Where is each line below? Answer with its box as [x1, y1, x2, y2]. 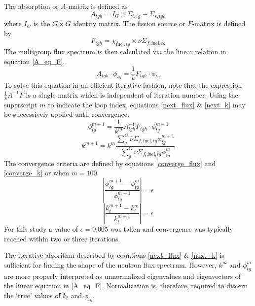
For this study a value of [4, 223, 78, 234]
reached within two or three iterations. [4, 233, 120, 243]
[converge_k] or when [4, 168, 69, 178]
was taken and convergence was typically [110, 223, 233, 234]
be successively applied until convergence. [4, 109, 129, 119]
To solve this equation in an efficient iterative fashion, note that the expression [4, 80, 242, 90]
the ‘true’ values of [4, 290, 61, 300]
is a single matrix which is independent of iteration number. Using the [26, 89, 238, 100]
